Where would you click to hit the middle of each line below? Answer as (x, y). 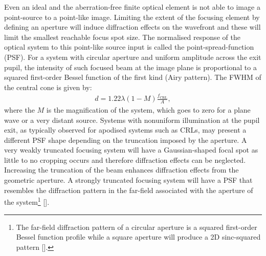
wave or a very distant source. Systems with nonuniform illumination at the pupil (132, 120)
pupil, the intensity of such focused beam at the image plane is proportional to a (130, 67)
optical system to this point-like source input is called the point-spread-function (129, 47)
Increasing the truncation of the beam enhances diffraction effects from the (121, 170)
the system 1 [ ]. (27, 201)
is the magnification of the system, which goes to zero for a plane (148, 109)
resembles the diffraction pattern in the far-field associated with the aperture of (129, 190)
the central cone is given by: (48, 87)
